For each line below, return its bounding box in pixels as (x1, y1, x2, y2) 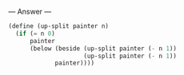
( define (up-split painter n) (8, 22, 110, 30)
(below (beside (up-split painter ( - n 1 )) (29, 44, 178, 53)
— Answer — (8, 7, 52, 16)
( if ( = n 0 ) (15, 30, 56, 37)
